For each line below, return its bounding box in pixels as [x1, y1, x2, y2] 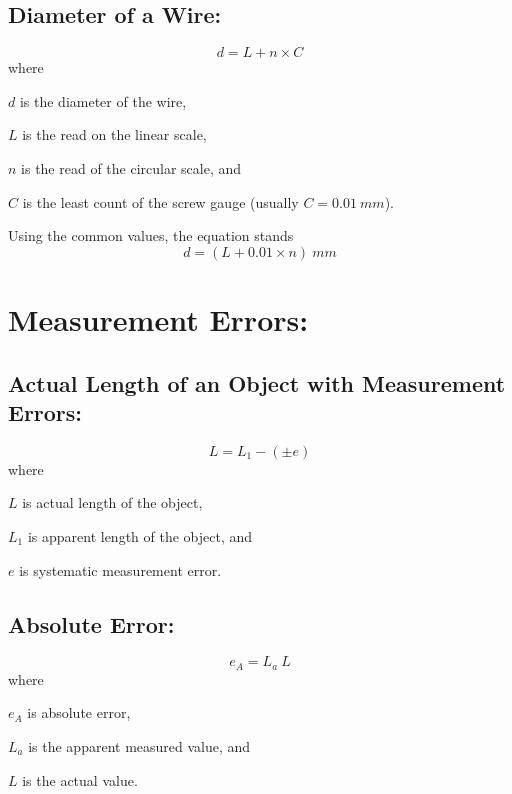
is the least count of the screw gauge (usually [22, 191, 299, 212]
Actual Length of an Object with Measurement [8, 367, 506, 398]
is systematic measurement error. [19, 559, 222, 580]
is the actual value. [22, 769, 138, 790]
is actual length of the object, [22, 492, 203, 513]
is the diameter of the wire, [19, 90, 187, 111]
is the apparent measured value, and [28, 735, 251, 756]
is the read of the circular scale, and [21, 157, 242, 178]
